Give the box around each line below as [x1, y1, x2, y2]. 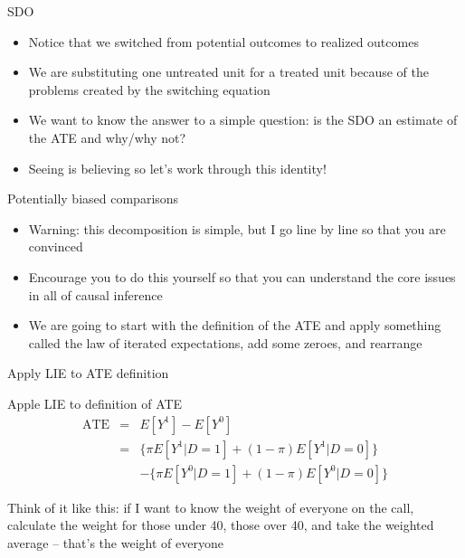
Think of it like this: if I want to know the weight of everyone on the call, [7, 497, 414, 516]
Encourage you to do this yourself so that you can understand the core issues [28, 267, 456, 286]
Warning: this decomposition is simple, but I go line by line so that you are [28, 219, 446, 238]
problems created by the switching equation [28, 80, 270, 99]
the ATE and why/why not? [28, 128, 186, 147]
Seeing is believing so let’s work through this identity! [28, 158, 327, 177]
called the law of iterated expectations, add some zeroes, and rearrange [28, 333, 422, 352]
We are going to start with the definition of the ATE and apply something [28, 316, 441, 335]
